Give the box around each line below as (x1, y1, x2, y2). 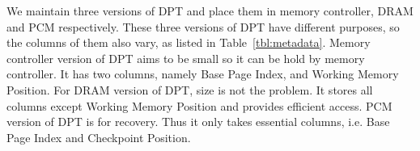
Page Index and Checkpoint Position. (6, 128, 191, 145)
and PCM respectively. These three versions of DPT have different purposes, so (6, 18, 400, 35)
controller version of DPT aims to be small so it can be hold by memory (6, 49, 365, 66)
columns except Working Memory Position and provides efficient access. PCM (6, 97, 392, 114)
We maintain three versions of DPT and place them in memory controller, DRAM (6, 2, 414, 19)
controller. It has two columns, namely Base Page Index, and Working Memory (6, 65, 399, 82)
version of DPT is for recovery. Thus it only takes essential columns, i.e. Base (6, 113, 390, 130)
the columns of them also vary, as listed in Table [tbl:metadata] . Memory (6, 34, 371, 51)
